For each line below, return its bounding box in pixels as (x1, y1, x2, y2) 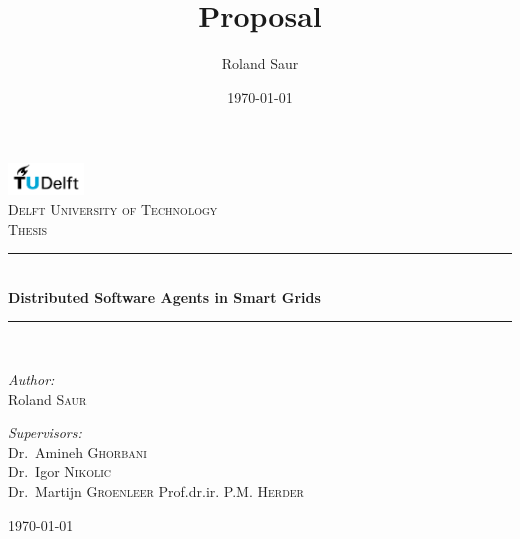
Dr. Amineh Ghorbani (8, 441, 147, 462)
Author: (8, 368, 55, 389)
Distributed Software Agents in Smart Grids (8, 286, 321, 307)
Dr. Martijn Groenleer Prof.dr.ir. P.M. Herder (8, 480, 304, 501)
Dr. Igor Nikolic (8, 461, 112, 482)
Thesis (8, 218, 48, 239)
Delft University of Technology (8, 199, 218, 219)
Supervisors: (8, 422, 82, 443)
